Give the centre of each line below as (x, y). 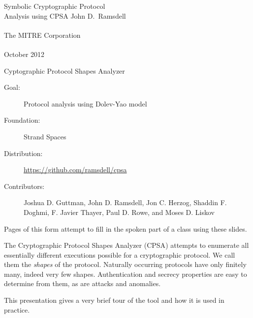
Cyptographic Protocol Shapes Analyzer (64, 70)
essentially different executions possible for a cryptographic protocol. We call (120, 254)
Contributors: (24, 186)
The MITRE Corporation (42, 35)
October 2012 (24, 54)
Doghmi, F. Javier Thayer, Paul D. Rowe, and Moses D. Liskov (119, 212)
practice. (17, 309)
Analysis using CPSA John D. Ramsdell (65, 15)
